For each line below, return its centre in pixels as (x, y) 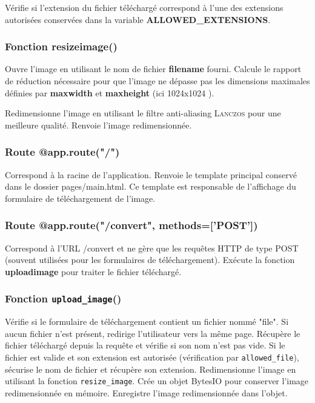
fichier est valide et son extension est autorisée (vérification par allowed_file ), (152, 357)
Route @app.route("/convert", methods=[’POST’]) (131, 225)
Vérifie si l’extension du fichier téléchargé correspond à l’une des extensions (144, 7)
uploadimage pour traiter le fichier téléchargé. (93, 271)
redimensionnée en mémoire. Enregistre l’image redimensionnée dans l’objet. (146, 392)
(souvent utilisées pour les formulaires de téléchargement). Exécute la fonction (150, 260)
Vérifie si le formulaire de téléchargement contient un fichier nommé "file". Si (147, 321)
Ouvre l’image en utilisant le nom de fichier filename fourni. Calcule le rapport (153, 69)
